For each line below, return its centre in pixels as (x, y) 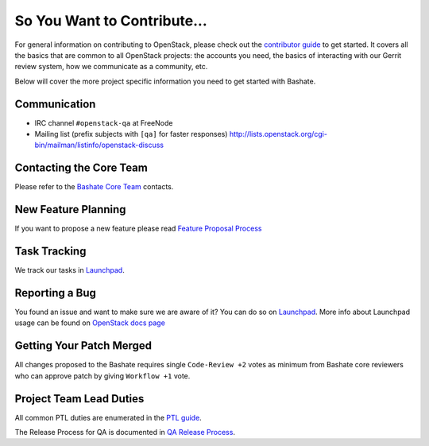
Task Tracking (50, 252)
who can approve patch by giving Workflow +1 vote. (102, 376)
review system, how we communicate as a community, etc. (111, 67)
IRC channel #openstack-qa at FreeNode (104, 122)
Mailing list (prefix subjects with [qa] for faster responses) (131, 134)
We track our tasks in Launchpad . (70, 270)
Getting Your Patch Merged (83, 346)
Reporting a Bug (56, 293)
